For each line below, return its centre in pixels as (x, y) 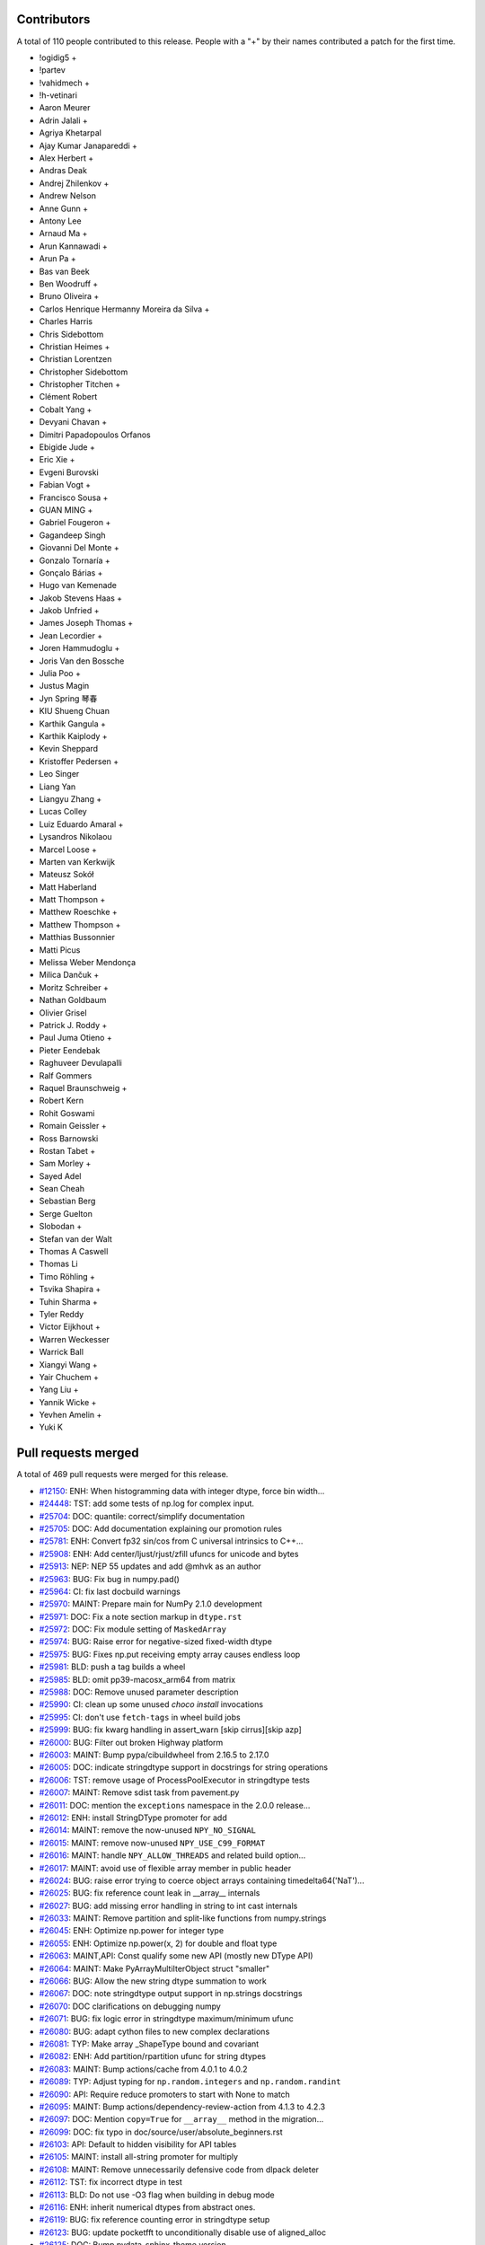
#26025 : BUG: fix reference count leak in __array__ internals (150, 1893)
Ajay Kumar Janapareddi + (88, 145)
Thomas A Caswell (74, 1252)
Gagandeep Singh (72, 535)
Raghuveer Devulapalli (81, 1063)
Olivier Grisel (63, 1012)
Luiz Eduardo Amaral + (81, 824)
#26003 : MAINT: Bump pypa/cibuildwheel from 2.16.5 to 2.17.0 (154, 1755)
